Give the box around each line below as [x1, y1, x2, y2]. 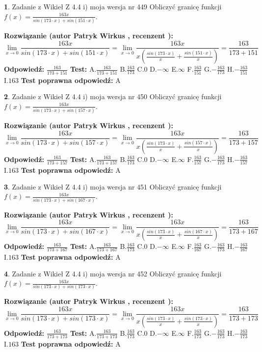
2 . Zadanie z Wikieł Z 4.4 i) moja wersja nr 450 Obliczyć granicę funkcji [4, 91, 222, 102]
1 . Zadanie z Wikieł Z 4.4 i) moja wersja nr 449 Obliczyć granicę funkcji [4, 1, 222, 11]
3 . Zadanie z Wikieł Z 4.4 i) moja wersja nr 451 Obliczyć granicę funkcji [4, 181, 222, 191]
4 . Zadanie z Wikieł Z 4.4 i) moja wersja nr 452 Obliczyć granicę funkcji [4, 268, 222, 278]
